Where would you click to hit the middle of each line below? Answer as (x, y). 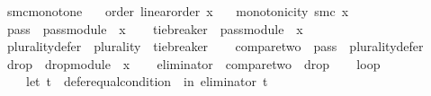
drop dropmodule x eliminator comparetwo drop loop (193, 63)
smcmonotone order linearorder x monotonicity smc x (178, 11)
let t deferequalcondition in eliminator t (147, 81)
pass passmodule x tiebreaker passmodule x (155, 28)
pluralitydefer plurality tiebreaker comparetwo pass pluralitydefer (215, 46)
